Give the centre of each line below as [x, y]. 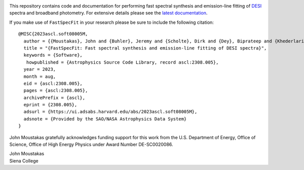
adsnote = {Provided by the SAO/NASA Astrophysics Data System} [105, 119]
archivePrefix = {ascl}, [54, 98]
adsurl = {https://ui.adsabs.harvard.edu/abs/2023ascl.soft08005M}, [110, 112]
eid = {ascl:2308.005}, [53, 83]
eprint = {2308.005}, [50, 105]
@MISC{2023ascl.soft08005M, [53, 34]
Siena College [24, 161]
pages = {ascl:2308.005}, [56, 91]
